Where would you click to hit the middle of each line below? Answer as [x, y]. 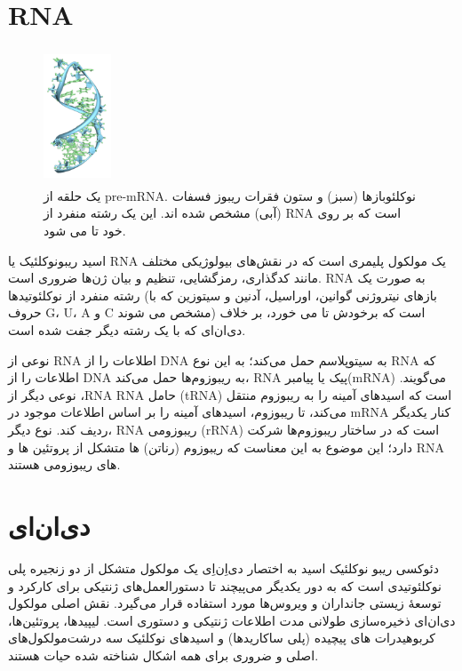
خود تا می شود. [85, 231]
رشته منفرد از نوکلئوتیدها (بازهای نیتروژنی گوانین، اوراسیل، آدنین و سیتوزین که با [223, 295]
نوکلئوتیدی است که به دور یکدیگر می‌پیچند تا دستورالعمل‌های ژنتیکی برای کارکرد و [225, 585]
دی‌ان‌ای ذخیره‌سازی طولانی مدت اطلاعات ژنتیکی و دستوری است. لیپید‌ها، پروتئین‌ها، [232, 620]
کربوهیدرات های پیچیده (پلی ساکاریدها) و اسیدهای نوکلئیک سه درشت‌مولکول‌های [222, 638]
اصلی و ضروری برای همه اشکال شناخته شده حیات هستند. [163, 655]
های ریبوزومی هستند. [64, 464]
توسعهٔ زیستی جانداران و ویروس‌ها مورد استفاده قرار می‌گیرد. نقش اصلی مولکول [225, 603]
